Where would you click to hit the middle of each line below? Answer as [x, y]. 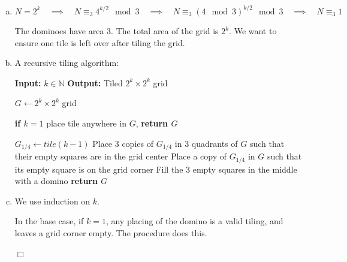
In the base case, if [49, 221]
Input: [28, 82]
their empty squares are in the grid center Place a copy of [121, 156]
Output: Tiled [95, 82]
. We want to [253, 31]
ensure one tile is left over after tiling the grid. [100, 42]
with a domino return [56, 181]
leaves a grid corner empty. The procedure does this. [111, 232]
